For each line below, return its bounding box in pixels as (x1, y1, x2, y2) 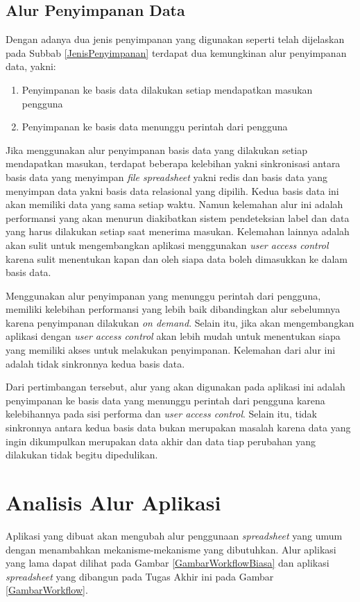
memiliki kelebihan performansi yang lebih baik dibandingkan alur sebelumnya (6, 302, 341, 316)
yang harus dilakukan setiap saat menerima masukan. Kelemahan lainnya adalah (6, 224, 350, 239)
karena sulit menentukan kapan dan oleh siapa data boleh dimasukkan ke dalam (6, 251, 348, 266)
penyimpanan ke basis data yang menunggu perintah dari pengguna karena (6, 393, 325, 407)
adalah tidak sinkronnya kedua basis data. (6, 356, 185, 370)
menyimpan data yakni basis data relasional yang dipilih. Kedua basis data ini (6, 183, 339, 198)
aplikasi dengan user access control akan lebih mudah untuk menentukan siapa (6, 329, 341, 343)
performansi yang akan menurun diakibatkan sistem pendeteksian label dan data (6, 210, 350, 225)
